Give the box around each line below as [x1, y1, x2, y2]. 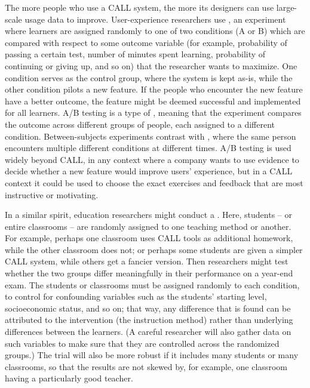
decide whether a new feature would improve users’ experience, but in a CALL [5, 165, 293, 177]
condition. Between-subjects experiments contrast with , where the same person [5, 130, 296, 142]
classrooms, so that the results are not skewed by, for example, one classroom [5, 360, 287, 372]
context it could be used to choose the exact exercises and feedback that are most [5, 176, 303, 189]
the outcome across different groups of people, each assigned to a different [5, 118, 275, 130]
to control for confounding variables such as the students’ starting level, [5, 290, 267, 303]
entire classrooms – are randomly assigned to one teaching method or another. [5, 220, 291, 232]
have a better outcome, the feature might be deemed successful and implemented [5, 94, 301, 107]
